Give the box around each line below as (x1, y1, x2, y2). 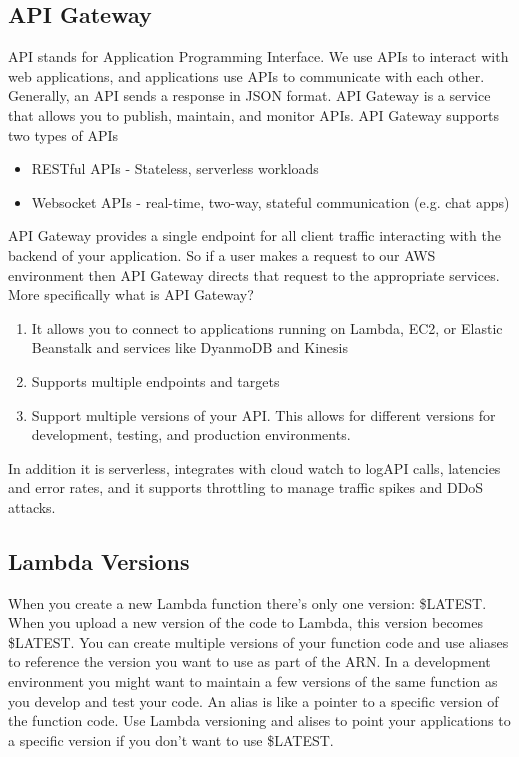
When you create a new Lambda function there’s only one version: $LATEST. (8, 592, 487, 613)
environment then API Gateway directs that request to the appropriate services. (8, 264, 500, 285)
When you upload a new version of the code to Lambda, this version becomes (8, 612, 484, 633)
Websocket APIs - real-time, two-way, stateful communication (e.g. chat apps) (31, 191, 510, 212)
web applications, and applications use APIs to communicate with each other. (8, 65, 485, 86)
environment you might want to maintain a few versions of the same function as (8, 671, 498, 692)
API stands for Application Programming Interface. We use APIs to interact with (8, 46, 509, 67)
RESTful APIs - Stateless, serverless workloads (31, 158, 319, 179)
